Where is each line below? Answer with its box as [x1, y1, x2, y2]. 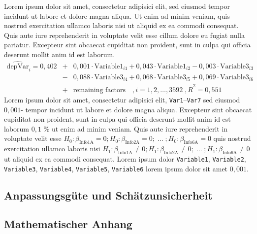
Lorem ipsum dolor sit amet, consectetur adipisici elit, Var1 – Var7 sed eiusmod [4, 94, 240, 104]
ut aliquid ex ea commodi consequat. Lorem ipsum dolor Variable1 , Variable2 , [4, 153, 246, 164]
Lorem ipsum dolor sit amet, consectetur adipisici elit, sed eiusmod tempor [4, 1, 230, 11]
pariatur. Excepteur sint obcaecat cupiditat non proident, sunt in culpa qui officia [4, 39, 251, 50]
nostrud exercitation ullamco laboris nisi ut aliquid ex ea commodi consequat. [4, 20, 239, 31]
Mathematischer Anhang [4, 216, 132, 232]
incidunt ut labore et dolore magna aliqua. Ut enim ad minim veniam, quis [4, 10, 230, 21]
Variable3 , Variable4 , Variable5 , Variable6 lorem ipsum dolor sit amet [4, 163, 227, 173]
